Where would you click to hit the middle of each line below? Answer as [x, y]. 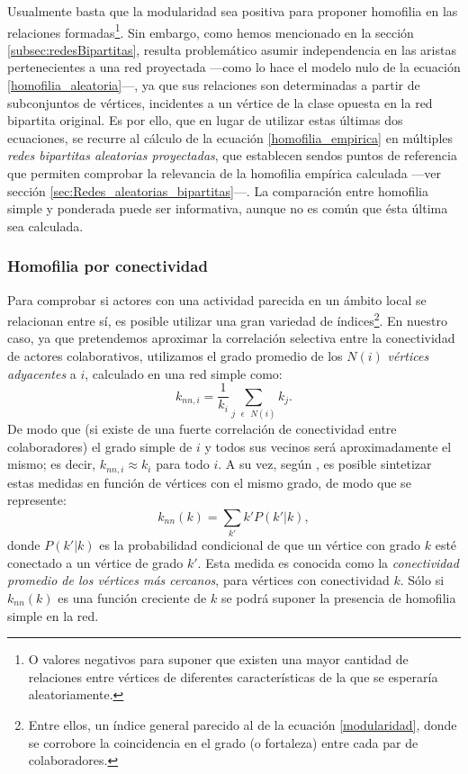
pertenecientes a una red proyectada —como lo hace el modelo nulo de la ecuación [234, 67]
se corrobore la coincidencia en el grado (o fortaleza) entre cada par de [223, 742]
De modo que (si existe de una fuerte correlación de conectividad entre [202, 429]
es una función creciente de [132, 597]
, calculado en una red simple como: [184, 373]
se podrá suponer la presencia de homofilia [338, 597]
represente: [37, 500]
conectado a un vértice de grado [95, 562]
